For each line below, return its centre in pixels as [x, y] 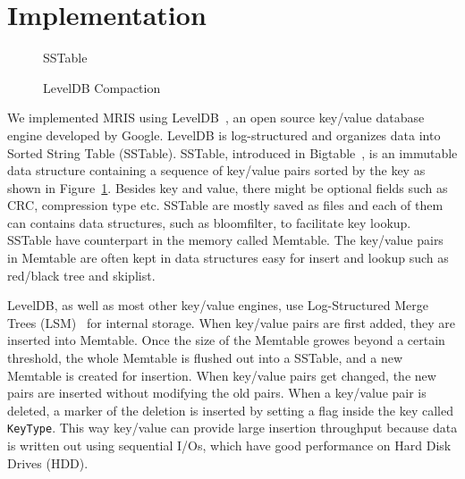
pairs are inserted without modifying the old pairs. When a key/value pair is [217, 393]
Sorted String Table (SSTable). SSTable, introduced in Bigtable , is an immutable [232, 152]
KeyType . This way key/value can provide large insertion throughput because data [232, 428]
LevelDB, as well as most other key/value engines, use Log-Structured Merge [218, 305]
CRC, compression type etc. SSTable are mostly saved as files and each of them [225, 205]
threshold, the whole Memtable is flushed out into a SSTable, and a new [205, 358]
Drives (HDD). [48, 462]
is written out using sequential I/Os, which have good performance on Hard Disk [229, 445]
